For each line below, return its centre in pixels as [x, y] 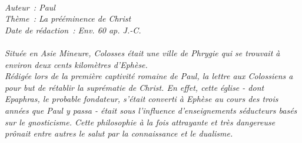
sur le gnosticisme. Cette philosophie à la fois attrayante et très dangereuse [140, 122]
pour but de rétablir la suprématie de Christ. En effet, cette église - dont [135, 87]
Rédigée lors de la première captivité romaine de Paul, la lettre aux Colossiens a [149, 76]
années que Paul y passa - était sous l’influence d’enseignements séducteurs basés [151, 110]
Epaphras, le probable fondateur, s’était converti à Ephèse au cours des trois [142, 99]
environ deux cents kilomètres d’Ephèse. [76, 64]
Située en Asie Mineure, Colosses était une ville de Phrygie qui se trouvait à [142, 52]
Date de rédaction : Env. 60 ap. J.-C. [73, 30]
